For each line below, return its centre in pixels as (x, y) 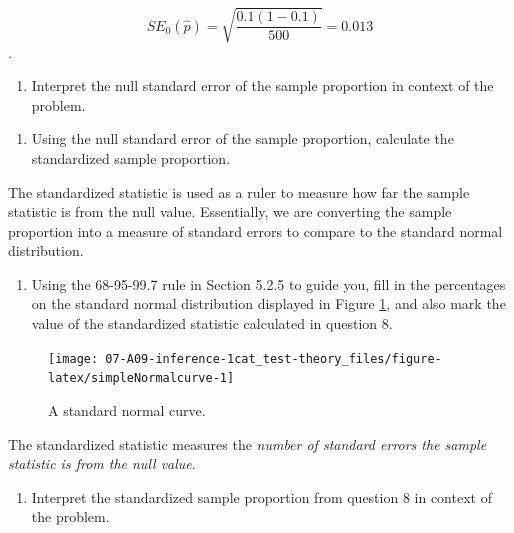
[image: (73, 358)
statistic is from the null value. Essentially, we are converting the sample (230, 211)
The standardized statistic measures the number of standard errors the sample (247, 443)
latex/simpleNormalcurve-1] (141, 378)
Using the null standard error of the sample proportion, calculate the (242, 138)
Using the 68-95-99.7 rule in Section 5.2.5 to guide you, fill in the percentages (268, 283)
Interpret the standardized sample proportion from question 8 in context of (261, 496)
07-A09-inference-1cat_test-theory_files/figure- (273, 358)
